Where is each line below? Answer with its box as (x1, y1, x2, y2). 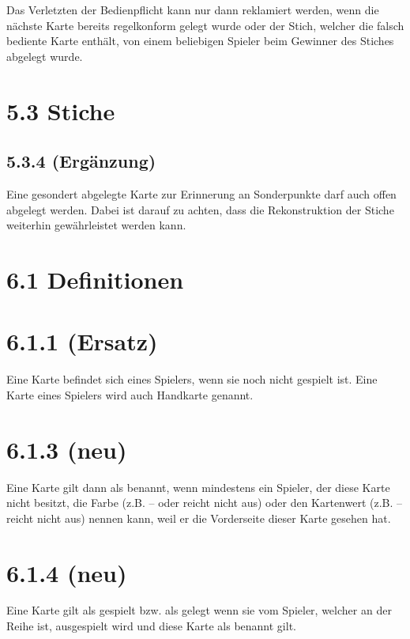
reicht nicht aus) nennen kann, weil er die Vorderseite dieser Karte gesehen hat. (6, 509, 391, 526)
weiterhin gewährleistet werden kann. (6, 217, 186, 233)
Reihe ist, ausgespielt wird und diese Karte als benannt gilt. (6, 618, 296, 634)
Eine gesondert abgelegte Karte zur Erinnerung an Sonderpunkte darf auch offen (6, 185, 397, 202)
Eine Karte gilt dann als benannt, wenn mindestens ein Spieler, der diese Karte (6, 478, 390, 495)
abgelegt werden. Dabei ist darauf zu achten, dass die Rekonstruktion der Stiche (6, 201, 394, 217)
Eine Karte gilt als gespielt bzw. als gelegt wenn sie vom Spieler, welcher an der (6, 602, 392, 618)
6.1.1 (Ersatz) (6, 325, 158, 357)
